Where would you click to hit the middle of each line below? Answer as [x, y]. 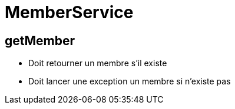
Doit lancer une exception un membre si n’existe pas [130, 81]
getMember [40, 40]
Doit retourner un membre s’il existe [98, 63]
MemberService [69, 12]
